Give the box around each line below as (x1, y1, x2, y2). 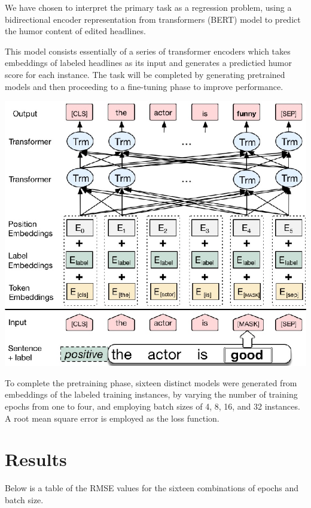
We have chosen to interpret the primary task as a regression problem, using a (5, 1, 292, 13)
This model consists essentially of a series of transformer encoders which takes (5, 44, 291, 57)
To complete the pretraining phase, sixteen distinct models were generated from (5, 376, 297, 389)
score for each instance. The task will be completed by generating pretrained (5, 68, 285, 80)
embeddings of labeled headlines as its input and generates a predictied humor (5, 56, 292, 69)
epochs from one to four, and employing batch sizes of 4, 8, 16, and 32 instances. (5, 399, 300, 412)
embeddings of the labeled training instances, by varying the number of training (5, 388, 298, 401)
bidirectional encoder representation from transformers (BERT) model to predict (5, 13, 301, 25)
